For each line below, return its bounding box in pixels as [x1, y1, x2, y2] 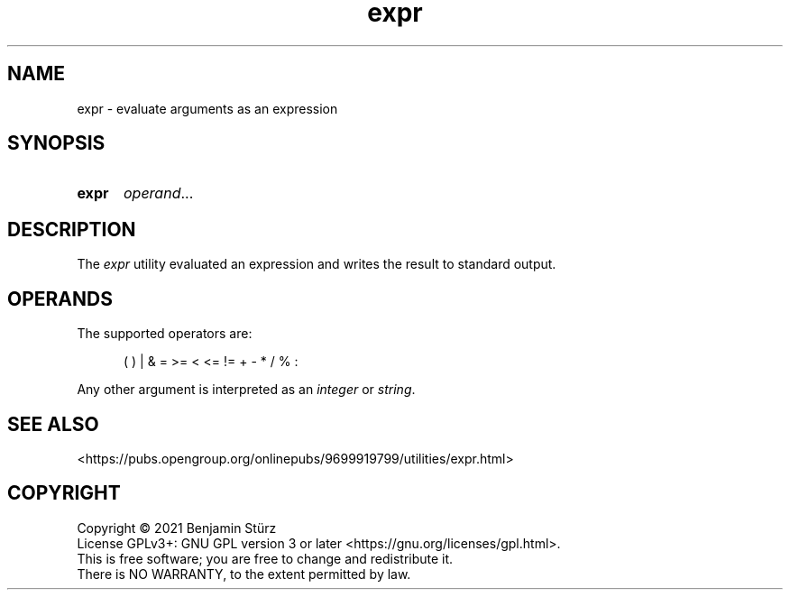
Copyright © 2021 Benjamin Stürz [77, 519, 277, 536]
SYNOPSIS [7, 132, 106, 155]
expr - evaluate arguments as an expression [77, 100, 338, 116]
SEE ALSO [7, 412, 99, 436]
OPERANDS [7, 287, 113, 310]
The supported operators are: [77, 326, 253, 342]
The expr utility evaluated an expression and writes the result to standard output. [77, 256, 556, 272]
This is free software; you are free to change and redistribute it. [77, 550, 454, 566]
